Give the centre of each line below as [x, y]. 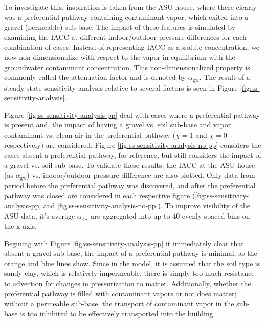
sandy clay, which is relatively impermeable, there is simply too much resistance [129, 273]
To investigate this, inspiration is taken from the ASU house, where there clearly [130, 7]
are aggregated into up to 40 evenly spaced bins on [170, 215]
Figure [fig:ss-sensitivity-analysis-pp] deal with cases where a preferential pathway [132, 114]
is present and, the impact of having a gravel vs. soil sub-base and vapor [118, 125]
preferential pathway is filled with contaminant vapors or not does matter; [120, 293]
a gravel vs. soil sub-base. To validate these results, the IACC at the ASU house [130, 165]
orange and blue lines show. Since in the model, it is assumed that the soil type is [132, 263]
